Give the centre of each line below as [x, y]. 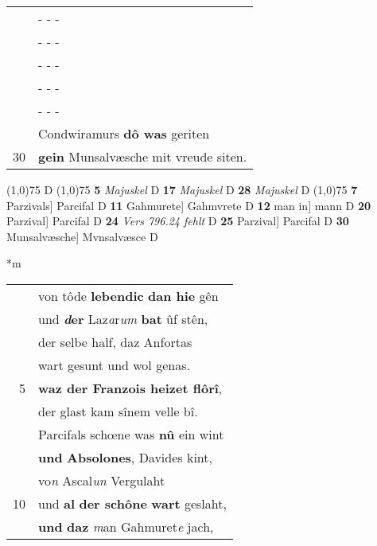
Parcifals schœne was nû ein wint [131, 434]
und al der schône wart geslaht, [132, 503]
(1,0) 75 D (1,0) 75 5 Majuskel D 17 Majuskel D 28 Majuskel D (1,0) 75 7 [182, 189]
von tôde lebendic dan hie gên [128, 295]
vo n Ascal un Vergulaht [102, 480]
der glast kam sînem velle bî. [118, 411]
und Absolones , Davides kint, [125, 457]
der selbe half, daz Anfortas [115, 341]
